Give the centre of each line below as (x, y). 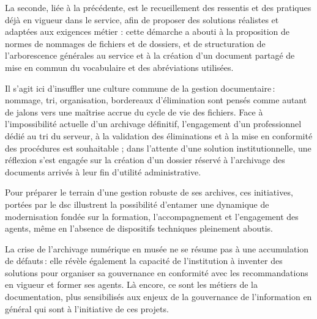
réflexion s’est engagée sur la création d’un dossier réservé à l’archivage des (145, 160)
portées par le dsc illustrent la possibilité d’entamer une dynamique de (137, 204)
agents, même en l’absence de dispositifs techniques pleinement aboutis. (139, 228)
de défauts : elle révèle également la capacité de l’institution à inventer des (144, 261)
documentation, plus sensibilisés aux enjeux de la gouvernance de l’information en (158, 297)
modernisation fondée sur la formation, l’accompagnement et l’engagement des (152, 216)
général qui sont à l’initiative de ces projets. (87, 308)
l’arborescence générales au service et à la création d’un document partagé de (150, 55)
